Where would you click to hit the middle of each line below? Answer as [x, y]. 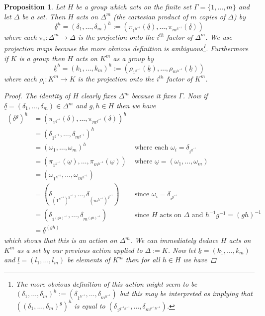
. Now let [182, 250]
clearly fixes [98, 96]
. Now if [195, 96]
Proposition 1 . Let [35, 6]
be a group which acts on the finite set [133, 6]
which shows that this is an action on [61, 240]
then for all [143, 260]
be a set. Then [44, 16]
